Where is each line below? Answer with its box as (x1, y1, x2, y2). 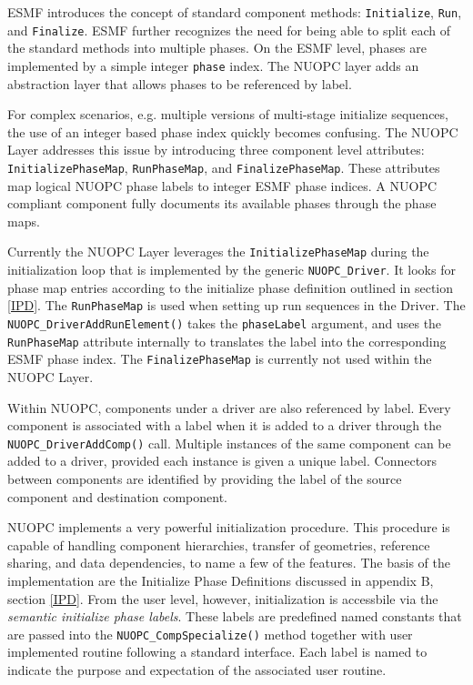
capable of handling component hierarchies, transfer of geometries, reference (7, 535, 430, 554)
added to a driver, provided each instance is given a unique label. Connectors (7, 451, 438, 470)
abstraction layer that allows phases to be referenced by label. (7, 74, 352, 93)
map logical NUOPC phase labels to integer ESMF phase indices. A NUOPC (7, 176, 438, 195)
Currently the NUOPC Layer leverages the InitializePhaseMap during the (7, 242, 429, 261)
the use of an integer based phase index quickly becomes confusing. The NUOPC (7, 122, 458, 141)
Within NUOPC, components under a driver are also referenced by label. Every (7, 398, 451, 417)
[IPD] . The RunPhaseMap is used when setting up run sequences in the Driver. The (7, 296, 466, 315)
